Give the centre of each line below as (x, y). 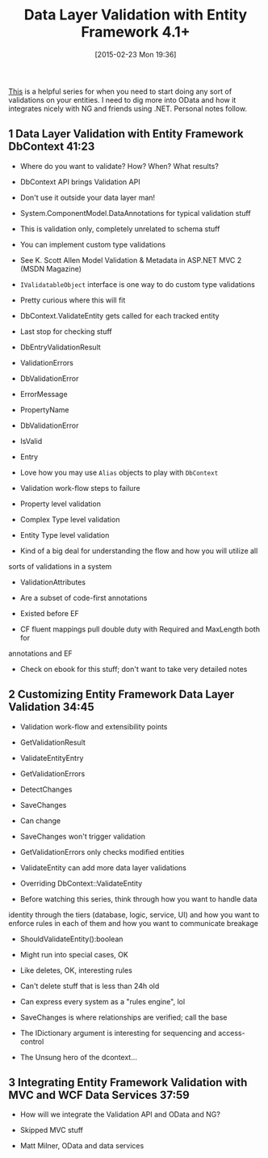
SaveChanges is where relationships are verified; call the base (124, 1017)
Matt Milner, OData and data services (82, 1146)
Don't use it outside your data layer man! (88, 197)
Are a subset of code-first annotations (84, 598)
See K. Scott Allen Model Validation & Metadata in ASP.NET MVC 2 (131, 260)
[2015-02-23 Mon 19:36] (136, 54)
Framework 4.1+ (136, 32)
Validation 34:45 (51, 707)
